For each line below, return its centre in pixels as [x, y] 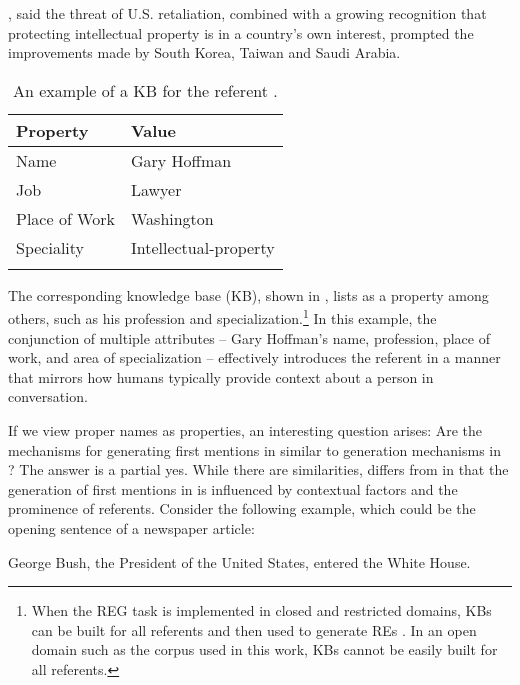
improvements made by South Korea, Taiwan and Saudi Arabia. [204, 52]
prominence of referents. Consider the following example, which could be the [242, 508]
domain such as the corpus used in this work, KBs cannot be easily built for [264, 649]
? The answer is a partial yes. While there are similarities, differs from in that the [258, 469]
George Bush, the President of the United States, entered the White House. [239, 561]
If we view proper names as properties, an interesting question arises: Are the [245, 430]
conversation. [48, 396]
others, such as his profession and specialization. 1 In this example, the [222, 317]
